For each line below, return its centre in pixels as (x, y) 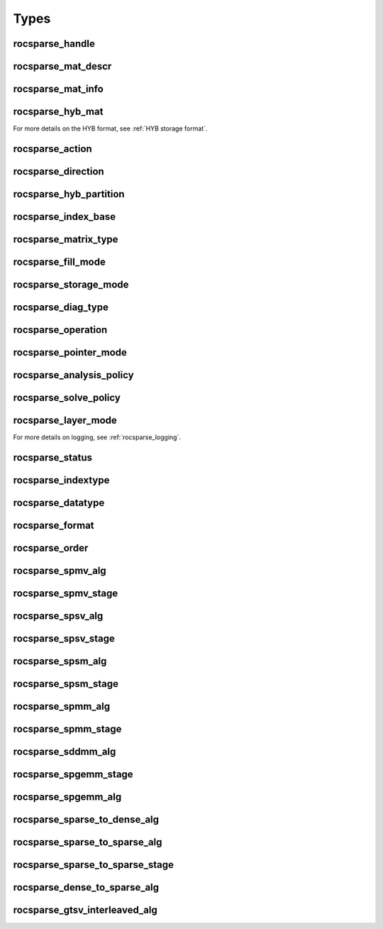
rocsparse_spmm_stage (67, 729)
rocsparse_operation (60, 330)
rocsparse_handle (54, 44)
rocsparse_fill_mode (59, 262)
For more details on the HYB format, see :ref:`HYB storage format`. (110, 128)
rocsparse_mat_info (59, 89)
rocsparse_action (52, 149)
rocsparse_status (52, 458)
